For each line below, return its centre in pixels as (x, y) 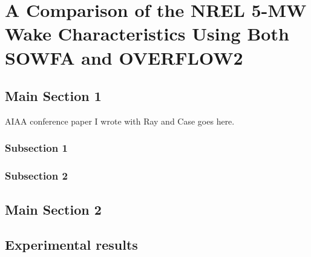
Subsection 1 (36, 148)
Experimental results (71, 245)
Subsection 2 (36, 176)
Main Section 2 (53, 209)
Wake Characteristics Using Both (147, 34)
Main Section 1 (53, 96)
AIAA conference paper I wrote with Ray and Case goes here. (120, 121)
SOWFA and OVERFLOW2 (124, 57)
